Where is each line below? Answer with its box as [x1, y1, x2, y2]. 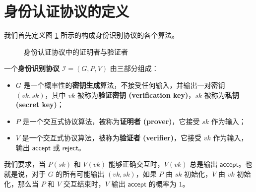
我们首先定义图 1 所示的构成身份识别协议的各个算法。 [4, 30, 179, 40]
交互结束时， [63, 178, 105, 189]
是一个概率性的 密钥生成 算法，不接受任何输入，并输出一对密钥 [23, 79, 225, 90]
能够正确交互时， [108, 159, 164, 169]
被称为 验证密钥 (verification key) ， [77, 89, 195, 100]
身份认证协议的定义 [4, 1, 129, 21]
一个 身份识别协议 [4, 63, 60, 73]
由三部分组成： [110, 63, 159, 73]
